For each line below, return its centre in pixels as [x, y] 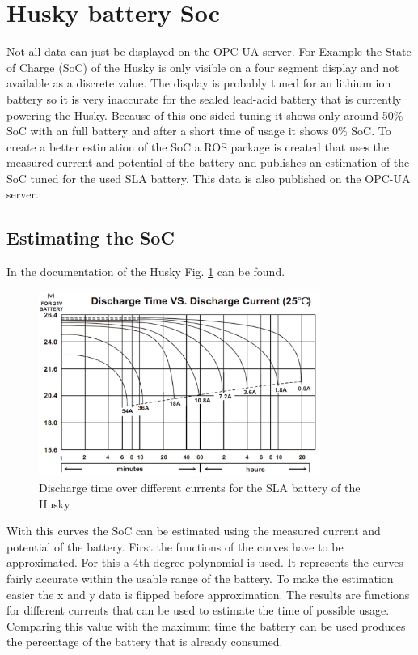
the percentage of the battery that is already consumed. [145, 642]
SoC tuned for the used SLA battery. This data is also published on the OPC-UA [209, 178]
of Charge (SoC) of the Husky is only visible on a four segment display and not [203, 67]
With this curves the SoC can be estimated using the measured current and [194, 531]
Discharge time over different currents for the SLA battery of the [200, 487]
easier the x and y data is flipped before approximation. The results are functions [208, 594]
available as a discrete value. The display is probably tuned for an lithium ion [199, 83]
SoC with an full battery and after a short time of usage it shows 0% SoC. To [199, 131]
